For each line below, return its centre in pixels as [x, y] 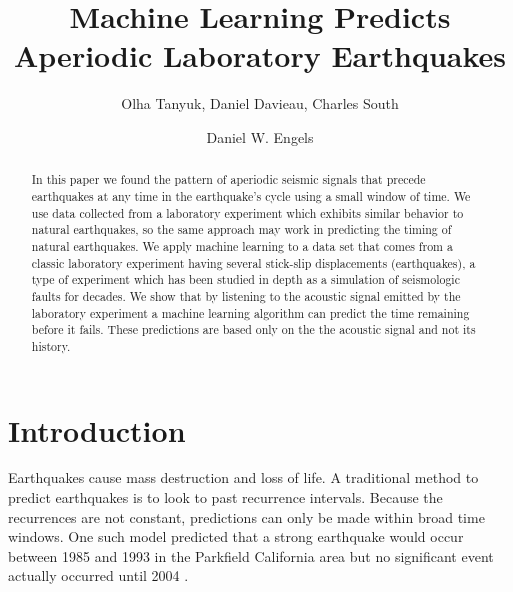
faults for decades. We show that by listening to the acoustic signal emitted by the [246, 295]
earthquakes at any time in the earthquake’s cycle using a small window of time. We [251, 195]
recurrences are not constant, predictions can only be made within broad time [246, 516]
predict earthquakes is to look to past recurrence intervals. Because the [225, 497]
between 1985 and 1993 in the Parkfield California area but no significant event [251, 555]
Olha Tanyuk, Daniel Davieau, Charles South [260, 103]
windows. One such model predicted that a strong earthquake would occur [236, 536]
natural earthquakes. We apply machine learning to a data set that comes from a [242, 245]
